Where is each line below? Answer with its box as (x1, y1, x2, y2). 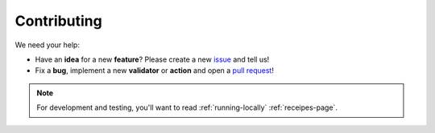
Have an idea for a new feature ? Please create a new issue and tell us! (35, 54, 270, 64)
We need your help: (14, 40, 81, 50)
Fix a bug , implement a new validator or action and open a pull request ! (35, 66, 274, 75)
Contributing (14, 12, 102, 30)
